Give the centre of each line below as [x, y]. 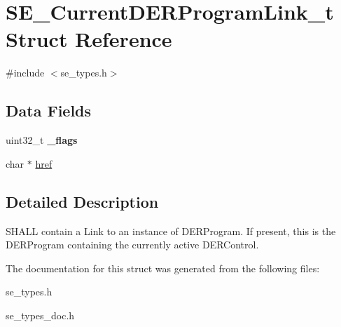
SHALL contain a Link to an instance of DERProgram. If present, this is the [171, 231]
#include [25, 73]
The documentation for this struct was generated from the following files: [163, 268]
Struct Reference [89, 39]
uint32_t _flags [42, 140]
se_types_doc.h [40, 315]
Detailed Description [82, 201]
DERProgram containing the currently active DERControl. [132, 245]
